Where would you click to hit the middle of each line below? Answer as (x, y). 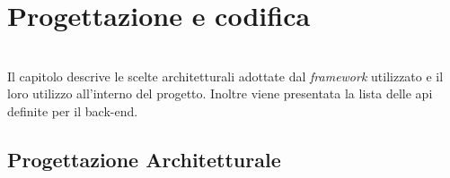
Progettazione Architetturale (144, 159)
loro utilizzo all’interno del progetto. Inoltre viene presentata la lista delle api (220, 93)
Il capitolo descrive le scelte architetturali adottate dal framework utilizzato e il (225, 76)
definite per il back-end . (73, 110)
